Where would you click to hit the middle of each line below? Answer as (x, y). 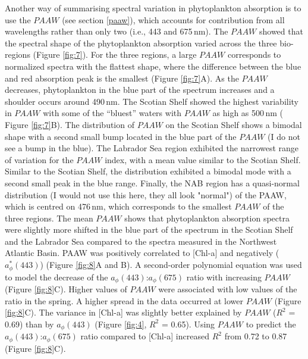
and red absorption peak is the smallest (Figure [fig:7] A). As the (122, 78)
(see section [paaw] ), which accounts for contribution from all (173, 19)
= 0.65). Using (188, 324)
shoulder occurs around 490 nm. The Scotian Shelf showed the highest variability (152, 101)
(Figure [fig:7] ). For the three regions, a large (115, 54)
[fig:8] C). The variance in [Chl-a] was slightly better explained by (123, 312)
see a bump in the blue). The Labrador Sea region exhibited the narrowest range (152, 148)
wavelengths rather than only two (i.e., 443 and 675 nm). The (117, 31)
